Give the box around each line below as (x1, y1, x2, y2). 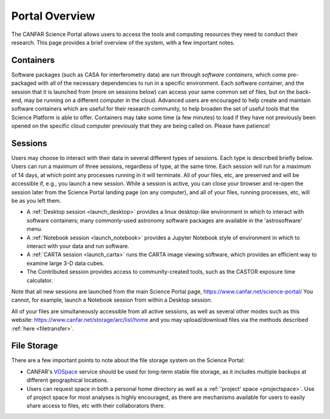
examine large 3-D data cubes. (26, 260, 105, 267)
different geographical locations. (26, 376, 109, 384)
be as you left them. (11, 197, 62, 205)
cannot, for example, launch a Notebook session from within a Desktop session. (11, 296, 213, 304)
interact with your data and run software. (26, 242, 130, 250)
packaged (11, 79, 37, 87)
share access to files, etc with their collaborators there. (26, 402, 166, 409)
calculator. (26, 277, 53, 284)
